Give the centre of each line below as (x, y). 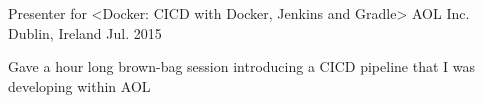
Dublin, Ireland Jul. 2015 (85, 32)
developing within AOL (79, 85)
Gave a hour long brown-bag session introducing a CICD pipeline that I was (241, 66)
